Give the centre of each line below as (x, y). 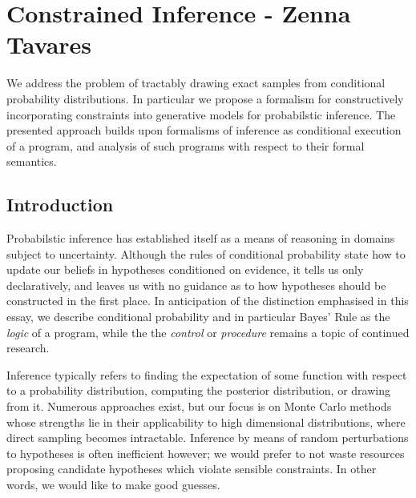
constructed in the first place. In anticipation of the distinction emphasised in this (208, 301)
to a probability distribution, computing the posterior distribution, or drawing (198, 390)
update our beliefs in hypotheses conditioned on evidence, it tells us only (185, 269)
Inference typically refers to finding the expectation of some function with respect (207, 374)
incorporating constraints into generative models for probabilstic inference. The (201, 114)
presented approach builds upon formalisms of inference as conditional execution (204, 130)
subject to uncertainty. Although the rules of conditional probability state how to (206, 253)
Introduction (60, 205)
